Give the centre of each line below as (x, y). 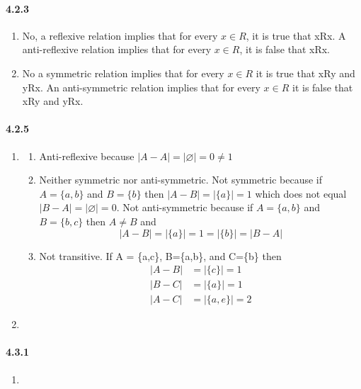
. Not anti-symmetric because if (185, 207)
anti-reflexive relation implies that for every (117, 49)
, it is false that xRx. (285, 49)
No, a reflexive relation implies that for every (120, 35)
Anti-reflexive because (87, 156)
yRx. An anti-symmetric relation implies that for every (141, 87)
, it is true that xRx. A (296, 35)
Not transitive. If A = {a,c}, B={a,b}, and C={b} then (160, 255)
